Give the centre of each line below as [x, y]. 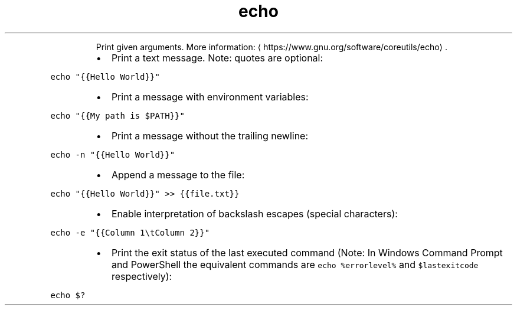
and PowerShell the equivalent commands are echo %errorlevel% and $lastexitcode [295, 264]
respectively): [142, 276]
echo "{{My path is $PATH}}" [117, 115]
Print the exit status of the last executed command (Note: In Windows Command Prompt [307, 252]
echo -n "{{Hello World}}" [113, 154]
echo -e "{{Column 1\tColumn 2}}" [130, 232]
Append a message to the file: [178, 174]
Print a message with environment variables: [210, 97]
